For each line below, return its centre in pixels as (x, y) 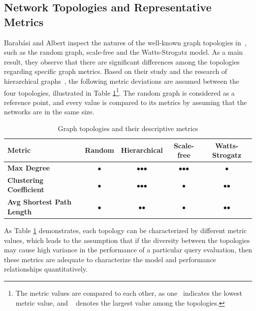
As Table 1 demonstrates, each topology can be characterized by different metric (126, 230)
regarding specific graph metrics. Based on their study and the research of (116, 71)
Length (20, 211)
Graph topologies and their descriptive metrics (128, 128)
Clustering (26, 180)
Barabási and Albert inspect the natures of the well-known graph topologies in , (125, 42)
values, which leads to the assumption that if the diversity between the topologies (127, 240)
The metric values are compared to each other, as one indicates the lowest (129, 293)
